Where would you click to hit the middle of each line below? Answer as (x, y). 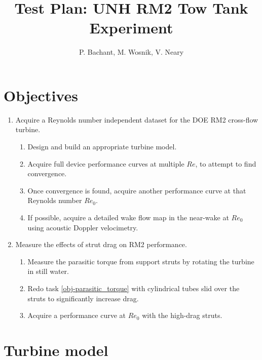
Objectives (41, 95)
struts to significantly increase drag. (83, 298)
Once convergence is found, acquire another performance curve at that (137, 190)
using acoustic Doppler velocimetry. (83, 227)
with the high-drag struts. (182, 315)
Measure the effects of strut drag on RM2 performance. (101, 244)
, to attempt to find (226, 163)
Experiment (131, 28)
